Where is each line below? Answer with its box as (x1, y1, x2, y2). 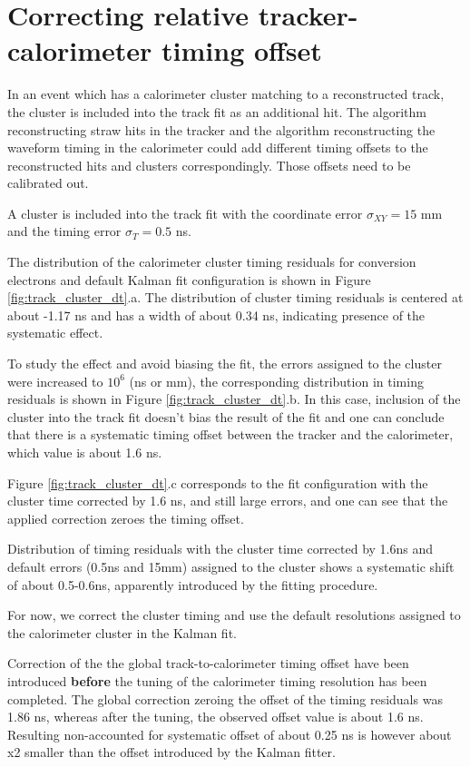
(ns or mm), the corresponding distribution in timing (129, 371, 424, 390)
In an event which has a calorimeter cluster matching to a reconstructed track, (7, 84, 445, 103)
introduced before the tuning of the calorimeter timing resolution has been (7, 671, 427, 690)
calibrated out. (7, 173, 89, 192)
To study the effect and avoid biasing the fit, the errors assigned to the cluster (7, 354, 442, 373)
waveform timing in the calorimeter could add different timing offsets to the (7, 138, 428, 157)
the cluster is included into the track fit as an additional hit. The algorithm (7, 102, 426, 121)
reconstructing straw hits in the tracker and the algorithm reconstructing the (7, 120, 436, 139)
